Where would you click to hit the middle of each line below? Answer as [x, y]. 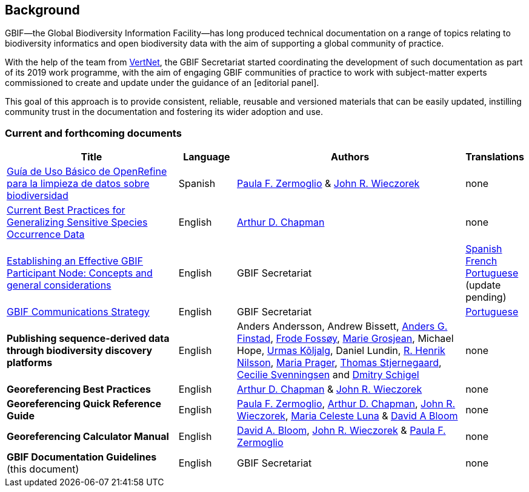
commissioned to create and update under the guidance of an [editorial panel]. [162, 83]
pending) [486, 297]
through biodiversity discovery [80, 351]
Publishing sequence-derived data [88, 339]
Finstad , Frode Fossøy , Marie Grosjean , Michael [345, 339]
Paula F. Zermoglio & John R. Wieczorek [328, 184]
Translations [495, 157]
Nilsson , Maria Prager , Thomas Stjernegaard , [339, 363]
